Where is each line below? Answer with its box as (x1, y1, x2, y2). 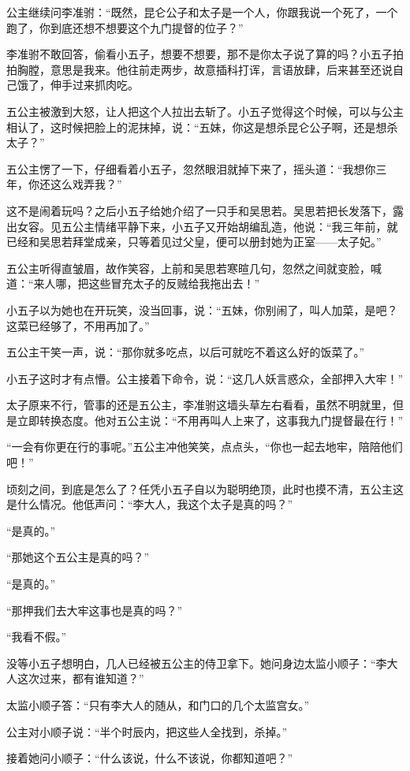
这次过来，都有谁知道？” (17, 670, 144, 687)
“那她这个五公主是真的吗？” (6, 549, 150, 565)
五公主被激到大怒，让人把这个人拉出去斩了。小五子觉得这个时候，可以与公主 (6, 102, 404, 119)
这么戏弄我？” (50, 176, 122, 192)
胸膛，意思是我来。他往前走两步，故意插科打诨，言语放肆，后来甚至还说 (17, 61, 393, 77)
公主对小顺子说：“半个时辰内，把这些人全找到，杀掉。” (6, 723, 288, 739)
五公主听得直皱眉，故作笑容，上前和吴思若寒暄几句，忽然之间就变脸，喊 (6, 259, 382, 276)
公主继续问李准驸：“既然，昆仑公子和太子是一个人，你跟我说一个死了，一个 (6, 4, 398, 20)
